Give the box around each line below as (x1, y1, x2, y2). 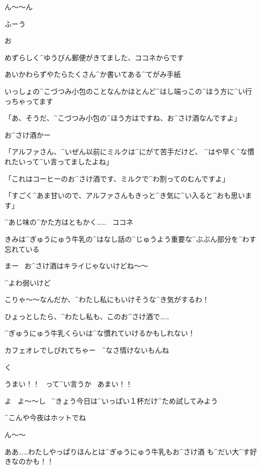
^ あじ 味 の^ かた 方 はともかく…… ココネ (5, 217, 134, 227)
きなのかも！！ (5, 456, 54, 466)
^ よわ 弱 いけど (5, 277, 51, 288)
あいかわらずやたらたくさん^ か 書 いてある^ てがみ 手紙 (5, 69, 181, 79)
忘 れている (5, 243, 40, 254)
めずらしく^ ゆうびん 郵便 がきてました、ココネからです (5, 52, 184, 62)
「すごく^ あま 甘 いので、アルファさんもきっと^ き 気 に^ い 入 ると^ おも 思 (5, 190, 238, 201)
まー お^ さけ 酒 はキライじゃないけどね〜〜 (5, 260, 148, 271)
